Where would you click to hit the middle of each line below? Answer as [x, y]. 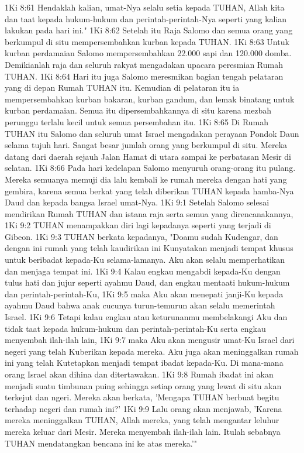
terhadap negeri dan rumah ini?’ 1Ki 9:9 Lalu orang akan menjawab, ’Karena [144, 408]
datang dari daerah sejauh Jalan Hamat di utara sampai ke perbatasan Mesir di [148, 156]
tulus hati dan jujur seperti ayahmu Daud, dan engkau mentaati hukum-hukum [147, 282]
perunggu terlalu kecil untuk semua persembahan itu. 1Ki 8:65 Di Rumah [137, 121]
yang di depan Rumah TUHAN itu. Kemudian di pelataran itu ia [122, 87]
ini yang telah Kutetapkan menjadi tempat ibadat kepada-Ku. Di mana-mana [144, 363]
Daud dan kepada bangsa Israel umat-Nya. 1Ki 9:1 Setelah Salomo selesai [137, 202]
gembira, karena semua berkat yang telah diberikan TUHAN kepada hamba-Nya [149, 191]
